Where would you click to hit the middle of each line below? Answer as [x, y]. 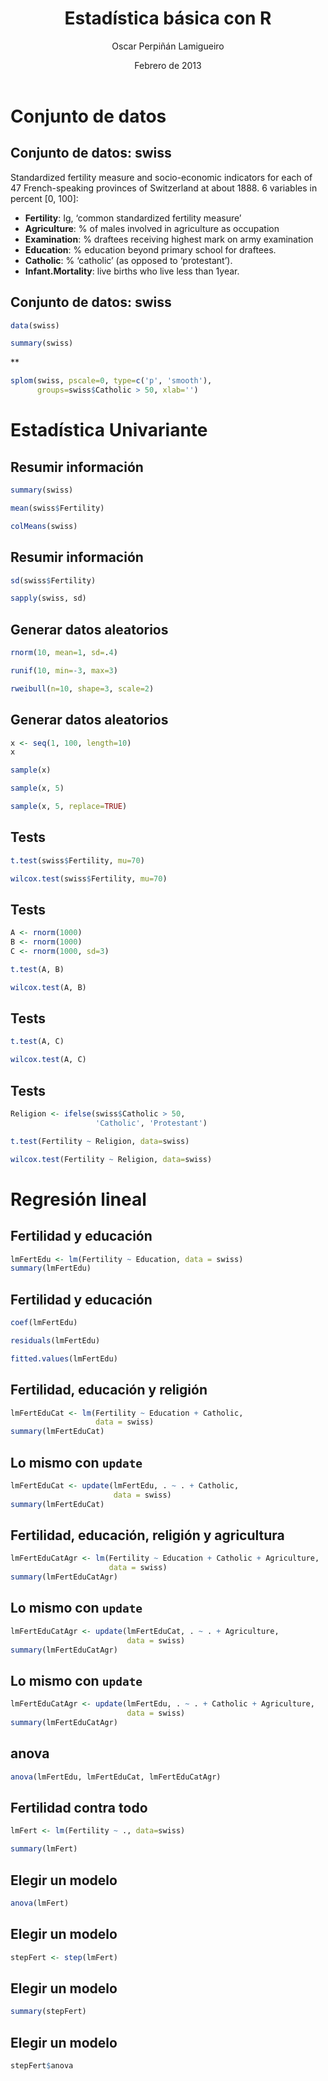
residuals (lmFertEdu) [55, 1340]
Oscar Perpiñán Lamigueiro [168, 46]
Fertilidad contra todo [79, 1807]
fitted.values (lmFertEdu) [64, 1358]
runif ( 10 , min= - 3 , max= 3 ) [64, 670]
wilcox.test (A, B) [48, 987]
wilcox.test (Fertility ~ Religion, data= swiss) [111, 1159]
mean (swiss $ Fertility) [57, 508]
